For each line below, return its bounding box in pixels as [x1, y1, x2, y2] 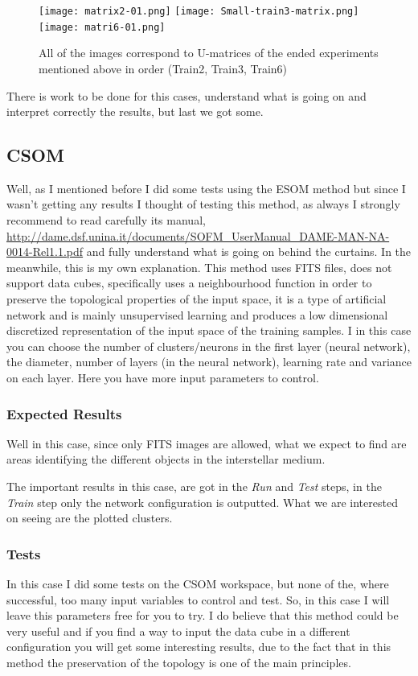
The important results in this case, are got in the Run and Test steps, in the [6, 478, 382, 495]
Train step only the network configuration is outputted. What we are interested [6, 493, 398, 510]
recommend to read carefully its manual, [6, 212, 206, 229]
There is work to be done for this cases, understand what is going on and [6, 87, 367, 104]
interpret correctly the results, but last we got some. [6, 103, 264, 120]
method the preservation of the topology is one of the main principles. [6, 653, 351, 670]
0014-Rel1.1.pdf [6, 243, 84, 260]
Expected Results [6, 403, 122, 423]
